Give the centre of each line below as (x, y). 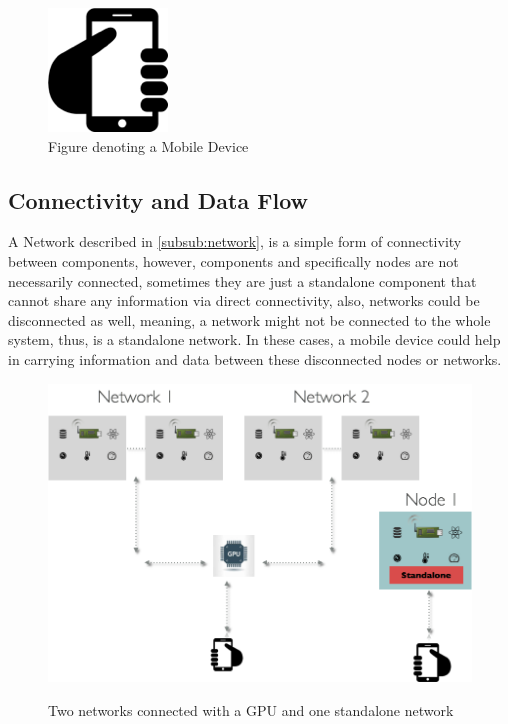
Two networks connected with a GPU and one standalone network (251, 709)
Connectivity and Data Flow (158, 199)
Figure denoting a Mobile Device (148, 145)
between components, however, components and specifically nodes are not (233, 260)
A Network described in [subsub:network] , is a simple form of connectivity (235, 241)
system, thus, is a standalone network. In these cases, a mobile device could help (254, 339)
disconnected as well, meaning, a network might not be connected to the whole (249, 319)
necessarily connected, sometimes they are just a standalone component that (242, 280)
